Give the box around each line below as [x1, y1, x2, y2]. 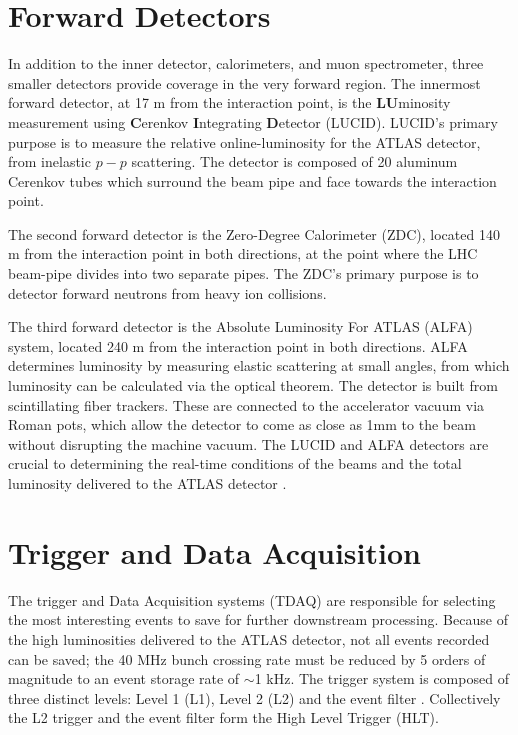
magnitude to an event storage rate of [8, 668, 240, 689]
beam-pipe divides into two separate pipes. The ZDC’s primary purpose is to [8, 263, 479, 284]
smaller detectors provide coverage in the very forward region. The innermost [8, 72, 481, 93]
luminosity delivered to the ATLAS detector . [8, 473, 287, 493]
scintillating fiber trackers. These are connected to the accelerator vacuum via [8, 394, 485, 415]
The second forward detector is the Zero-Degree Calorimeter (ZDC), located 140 [8, 223, 500, 244]
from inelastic [8, 151, 91, 172]
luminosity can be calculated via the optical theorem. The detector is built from [8, 375, 498, 396]
